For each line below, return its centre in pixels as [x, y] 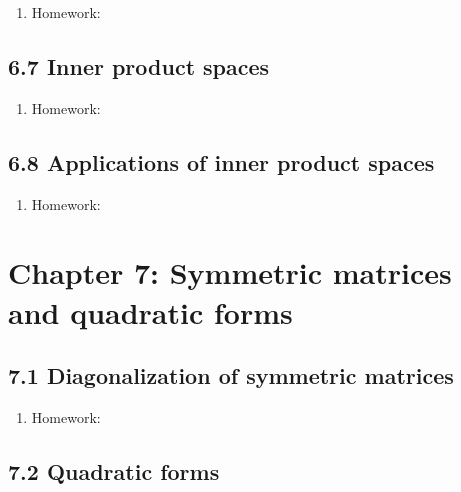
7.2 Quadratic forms [114, 470]
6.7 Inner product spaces [139, 65]
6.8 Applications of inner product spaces [221, 161]
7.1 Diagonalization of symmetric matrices [231, 375]
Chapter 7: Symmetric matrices [230, 272]
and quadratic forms [150, 311]
